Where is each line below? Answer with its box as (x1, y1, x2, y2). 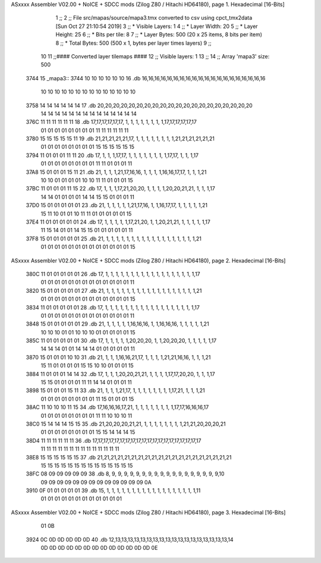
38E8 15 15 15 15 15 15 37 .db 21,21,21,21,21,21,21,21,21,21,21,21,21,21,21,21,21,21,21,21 (26, 453, 232, 461)
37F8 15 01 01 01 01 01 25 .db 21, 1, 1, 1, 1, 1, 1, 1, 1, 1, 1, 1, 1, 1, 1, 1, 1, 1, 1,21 (26, 235, 202, 242)
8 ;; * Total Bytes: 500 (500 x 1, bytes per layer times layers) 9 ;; (55, 39, 212, 46)
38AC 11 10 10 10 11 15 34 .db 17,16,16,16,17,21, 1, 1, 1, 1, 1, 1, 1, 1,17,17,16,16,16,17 (26, 404, 209, 411)
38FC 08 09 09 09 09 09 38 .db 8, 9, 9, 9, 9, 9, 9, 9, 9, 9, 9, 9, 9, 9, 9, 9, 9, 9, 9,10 (26, 470, 225, 477)
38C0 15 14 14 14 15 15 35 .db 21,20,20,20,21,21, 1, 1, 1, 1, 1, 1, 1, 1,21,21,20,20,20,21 (26, 420, 226, 427)
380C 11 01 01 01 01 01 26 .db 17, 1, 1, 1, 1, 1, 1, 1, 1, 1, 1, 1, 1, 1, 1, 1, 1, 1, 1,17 (26, 270, 200, 277)
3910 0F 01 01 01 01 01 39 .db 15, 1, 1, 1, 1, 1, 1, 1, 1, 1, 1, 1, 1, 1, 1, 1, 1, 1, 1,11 (26, 487, 201, 494)
